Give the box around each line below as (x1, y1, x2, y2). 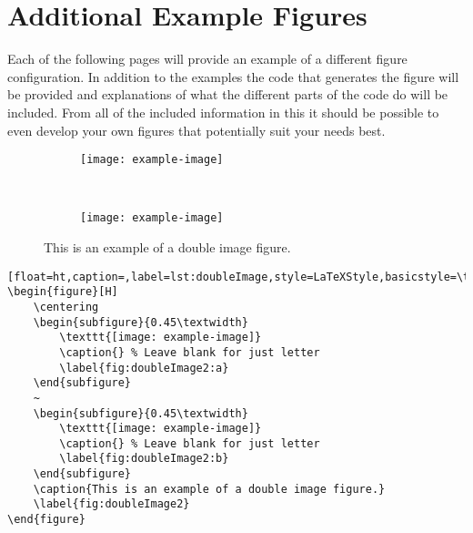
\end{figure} (7, 513, 86, 527)
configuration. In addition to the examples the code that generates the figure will (7, 67, 459, 86)
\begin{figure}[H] (7, 285, 118, 299)
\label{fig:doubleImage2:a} (59, 361, 229, 374)
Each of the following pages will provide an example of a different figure (7, 49, 408, 68)
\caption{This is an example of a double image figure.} (33, 482, 386, 496)
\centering (33, 300, 99, 313)
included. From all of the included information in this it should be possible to (7, 102, 439, 121)
